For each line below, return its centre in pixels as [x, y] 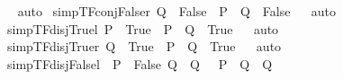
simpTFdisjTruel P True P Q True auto [143, 28]
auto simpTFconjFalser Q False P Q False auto [176, 11]
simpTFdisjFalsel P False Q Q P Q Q [140, 63]
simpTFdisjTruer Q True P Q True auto [144, 46]
